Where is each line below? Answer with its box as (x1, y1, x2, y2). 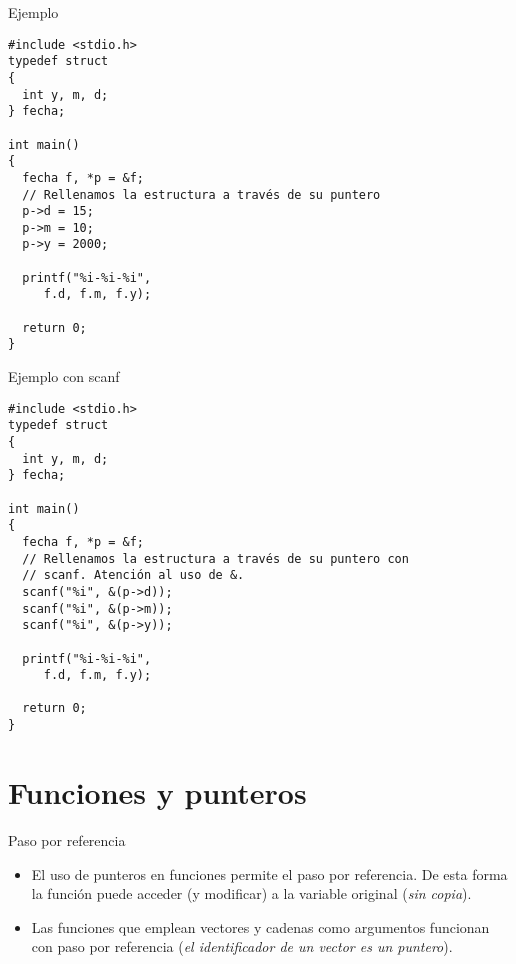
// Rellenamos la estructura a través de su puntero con (22, 551, 409, 566)
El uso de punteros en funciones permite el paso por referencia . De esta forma (31, 863, 508, 884)
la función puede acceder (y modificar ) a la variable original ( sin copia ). (31, 883, 472, 904)
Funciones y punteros (8, 771, 307, 812)
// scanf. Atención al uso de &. (22, 568, 245, 583)
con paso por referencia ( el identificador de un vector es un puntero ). (31, 936, 453, 957)
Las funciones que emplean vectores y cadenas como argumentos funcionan (31, 916, 490, 937)
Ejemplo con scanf (8, 366, 120, 387)
